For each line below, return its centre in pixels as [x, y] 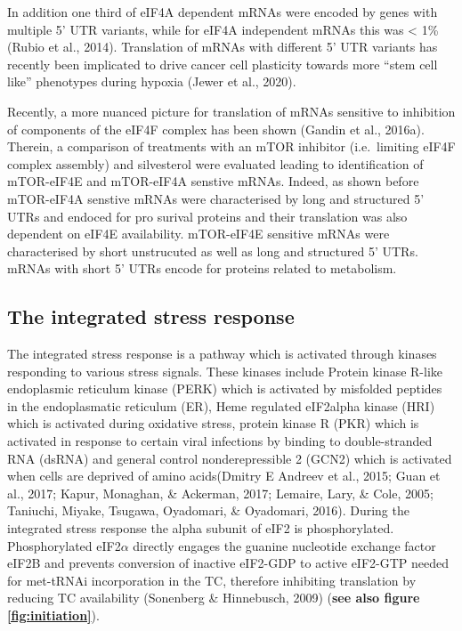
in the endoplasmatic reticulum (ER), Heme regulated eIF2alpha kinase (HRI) [221, 405]
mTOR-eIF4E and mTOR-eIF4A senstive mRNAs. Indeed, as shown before [213, 181]
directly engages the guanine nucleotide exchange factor [284, 545]
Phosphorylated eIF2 [64, 545]
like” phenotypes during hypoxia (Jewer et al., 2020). [152, 81]
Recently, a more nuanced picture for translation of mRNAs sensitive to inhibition [231, 111]
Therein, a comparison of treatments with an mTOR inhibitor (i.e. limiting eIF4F [231, 146]
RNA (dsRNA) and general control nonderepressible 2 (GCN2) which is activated [230, 458]
